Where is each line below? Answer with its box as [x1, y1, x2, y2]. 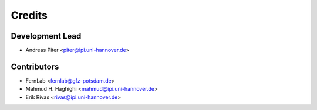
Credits [11, 9, 48, 22]
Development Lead [11, 31, 82, 41]
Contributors [11, 61, 59, 71]
